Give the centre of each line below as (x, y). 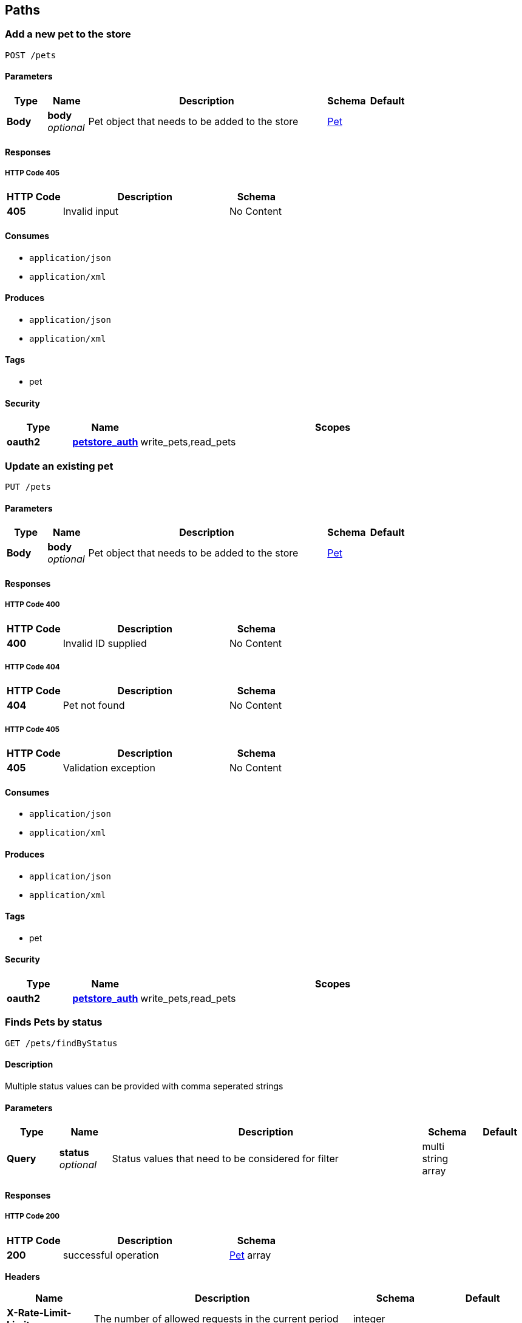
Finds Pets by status (54, 1022)
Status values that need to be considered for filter (225, 1159)
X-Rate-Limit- (39, 1312)
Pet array (250, 1255)
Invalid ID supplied (105, 643)
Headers (22, 1276)
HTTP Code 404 (32, 667)
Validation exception (109, 768)
